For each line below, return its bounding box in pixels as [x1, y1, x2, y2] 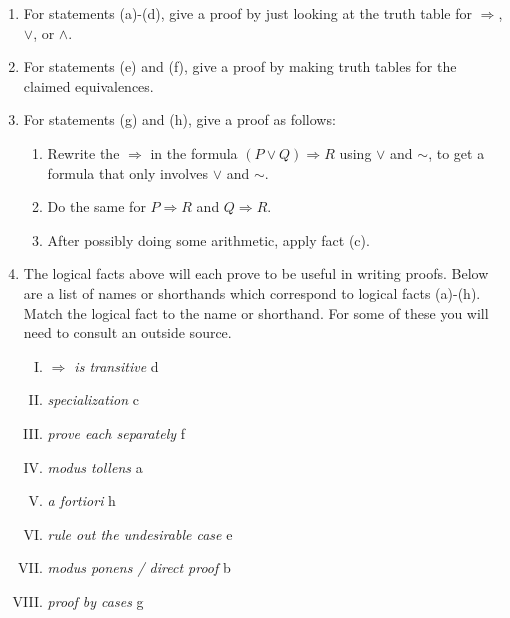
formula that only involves [47, 162, 208, 183]
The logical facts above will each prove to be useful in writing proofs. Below [23, 263, 489, 284]
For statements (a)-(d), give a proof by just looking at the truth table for [23, 3, 473, 23]
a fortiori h [47, 490, 116, 511]
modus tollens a [47, 456, 143, 477]
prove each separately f [47, 422, 186, 443]
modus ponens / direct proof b [47, 557, 231, 578]
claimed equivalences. [23, 75, 154, 96]
